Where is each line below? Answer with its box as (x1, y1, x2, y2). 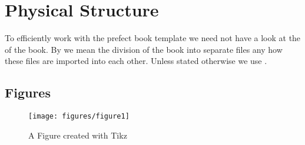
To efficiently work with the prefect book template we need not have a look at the (5, 32, 301, 44)
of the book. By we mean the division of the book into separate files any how (5, 43, 283, 55)
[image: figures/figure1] (28, 112, 130, 121)
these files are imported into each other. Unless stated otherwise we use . (5, 55, 267, 67)
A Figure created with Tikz (28, 129, 127, 141)
